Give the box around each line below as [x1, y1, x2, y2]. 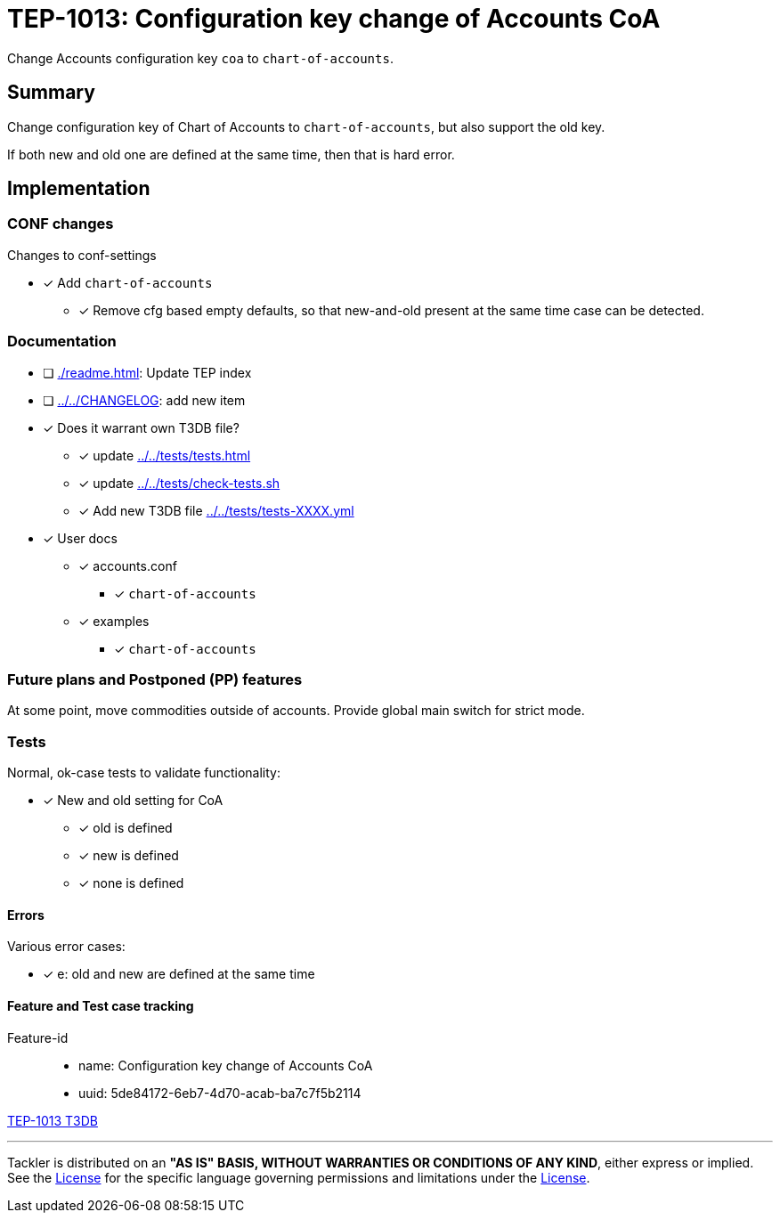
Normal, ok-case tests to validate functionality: [7, 765, 281, 781]
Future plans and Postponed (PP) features [7, 670, 303, 688]
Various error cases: [7, 939, 126, 955]
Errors [7, 907, 45, 923]
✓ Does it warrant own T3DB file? [43, 419, 240, 435]
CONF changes [7, 215, 114, 233]
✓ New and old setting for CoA [43, 793, 223, 809]
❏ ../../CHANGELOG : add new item [43, 392, 246, 408]
